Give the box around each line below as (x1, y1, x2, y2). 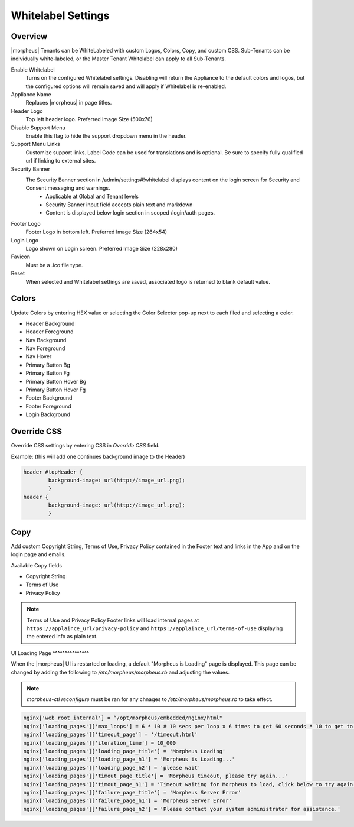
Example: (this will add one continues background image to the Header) (11, 453, 185, 460)
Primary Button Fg (25, 369, 70, 377)
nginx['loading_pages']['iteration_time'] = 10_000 (23, 740, 176, 746)
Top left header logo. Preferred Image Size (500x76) (25, 116, 153, 123)
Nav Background (25, 336, 67, 343)
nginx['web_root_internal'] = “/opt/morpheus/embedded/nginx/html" (23, 715, 223, 721)
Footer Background (25, 394, 73, 401)
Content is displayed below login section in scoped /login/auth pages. (45, 209, 215, 216)
